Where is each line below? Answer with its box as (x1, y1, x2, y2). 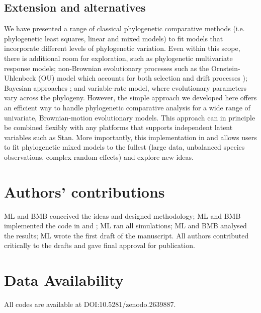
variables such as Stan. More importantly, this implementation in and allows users (4, 132, 257, 142)
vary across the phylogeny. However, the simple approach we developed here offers (4, 92, 257, 103)
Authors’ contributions (4, 181, 165, 202)
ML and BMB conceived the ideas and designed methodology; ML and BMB (4, 210, 241, 221)
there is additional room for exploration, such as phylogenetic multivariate (4, 52, 233, 63)
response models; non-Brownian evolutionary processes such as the (4, 62, 209, 73)
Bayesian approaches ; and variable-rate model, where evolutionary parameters (4, 82, 247, 93)
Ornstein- (211, 62, 240, 73)
